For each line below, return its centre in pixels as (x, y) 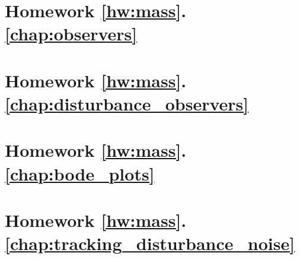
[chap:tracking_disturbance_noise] (150, 243)
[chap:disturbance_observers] (127, 103)
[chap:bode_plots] (80, 173)
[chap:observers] (71, 34)
